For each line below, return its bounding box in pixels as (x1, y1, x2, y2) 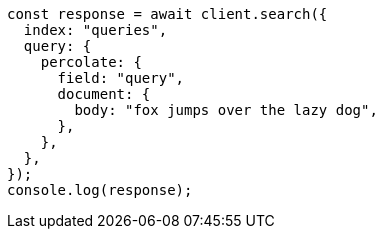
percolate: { (40, 54, 142, 70)
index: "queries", (23, 22, 168, 38)
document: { (57, 86, 151, 102)
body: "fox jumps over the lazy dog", (74, 102, 378, 118)
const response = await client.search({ (7, 6, 328, 22)
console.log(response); (7, 182, 193, 198)
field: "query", (57, 70, 185, 86)
